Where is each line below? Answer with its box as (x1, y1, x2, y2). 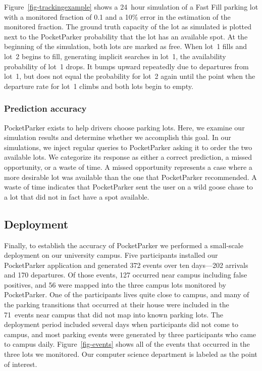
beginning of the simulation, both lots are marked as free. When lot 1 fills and (4, 41, 247, 52)
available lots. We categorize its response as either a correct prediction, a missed (4, 152, 252, 162)
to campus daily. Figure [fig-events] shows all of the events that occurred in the (4, 339, 250, 349)
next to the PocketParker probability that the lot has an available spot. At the (4, 31, 248, 41)
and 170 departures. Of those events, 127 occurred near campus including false (4, 269, 247, 280)
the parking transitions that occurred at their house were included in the (4, 299, 229, 310)
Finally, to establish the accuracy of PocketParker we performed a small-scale (4, 240, 243, 250)
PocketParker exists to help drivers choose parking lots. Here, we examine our (4, 122, 245, 132)
